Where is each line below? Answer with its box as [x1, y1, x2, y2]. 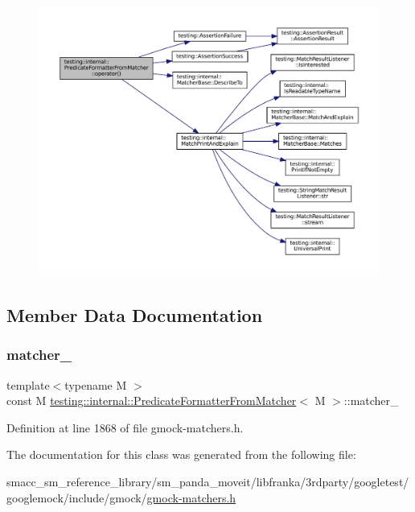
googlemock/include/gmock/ [6, 489, 147, 506]
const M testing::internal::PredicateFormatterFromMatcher [6, 392, 297, 409]
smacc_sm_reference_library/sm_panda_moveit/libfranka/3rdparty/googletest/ [6, 473, 409, 489]
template [6, 376, 50, 393]
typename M [64, 376, 127, 393]
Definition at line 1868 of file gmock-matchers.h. [6, 419, 244, 436]
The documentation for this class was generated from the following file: [6, 446, 356, 463]
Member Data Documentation [6, 302, 263, 327]
